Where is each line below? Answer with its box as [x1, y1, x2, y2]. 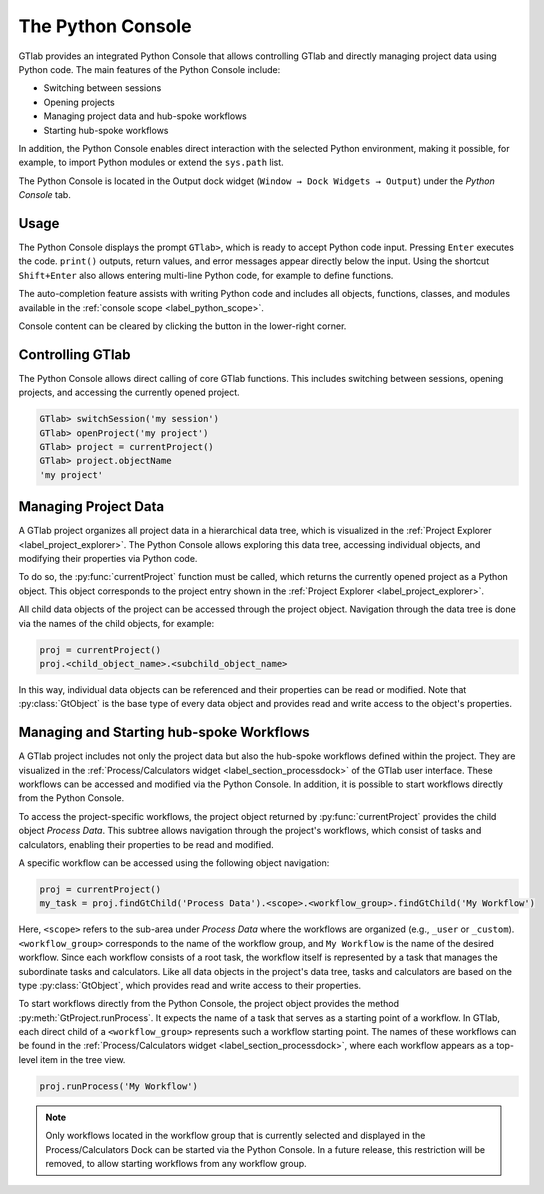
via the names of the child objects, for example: [18, 617, 215, 629]
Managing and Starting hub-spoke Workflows [18, 724, 310, 741]
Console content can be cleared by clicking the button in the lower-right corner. [18, 320, 347, 332]
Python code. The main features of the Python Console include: [18, 63, 281, 75]
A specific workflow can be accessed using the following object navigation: [18, 857, 330, 869]
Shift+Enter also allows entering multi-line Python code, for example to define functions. [18, 269, 394, 281]
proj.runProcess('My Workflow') [39, 1080, 199, 1092]
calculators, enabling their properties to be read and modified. [18, 838, 274, 850]
